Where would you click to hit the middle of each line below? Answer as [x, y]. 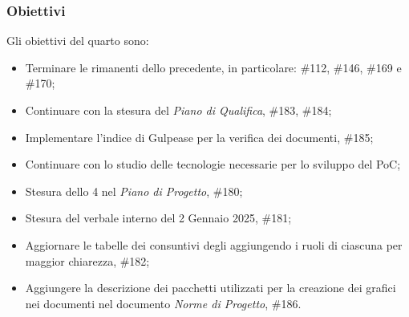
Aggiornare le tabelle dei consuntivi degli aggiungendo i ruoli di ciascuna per [214, 244]
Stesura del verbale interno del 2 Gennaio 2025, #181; [158, 218]
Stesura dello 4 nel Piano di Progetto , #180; [134, 191]
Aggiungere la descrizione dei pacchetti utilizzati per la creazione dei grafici [211, 288]
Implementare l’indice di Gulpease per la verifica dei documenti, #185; [199, 137]
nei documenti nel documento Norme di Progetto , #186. [163, 303]
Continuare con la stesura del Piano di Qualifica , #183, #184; [178, 110]
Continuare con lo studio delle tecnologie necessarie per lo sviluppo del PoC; [213, 164]
